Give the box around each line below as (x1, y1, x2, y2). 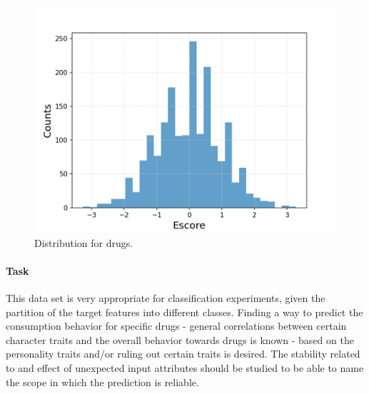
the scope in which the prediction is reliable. (6, 374, 199, 389)
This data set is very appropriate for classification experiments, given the (6, 290, 325, 305)
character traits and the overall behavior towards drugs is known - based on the (6, 332, 354, 347)
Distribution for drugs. (34, 235, 133, 250)
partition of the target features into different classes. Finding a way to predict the (6, 304, 363, 319)
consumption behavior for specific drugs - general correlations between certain (6, 318, 347, 333)
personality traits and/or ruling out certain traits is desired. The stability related (6, 346, 360, 361)
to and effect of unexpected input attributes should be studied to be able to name (6, 360, 364, 375)
